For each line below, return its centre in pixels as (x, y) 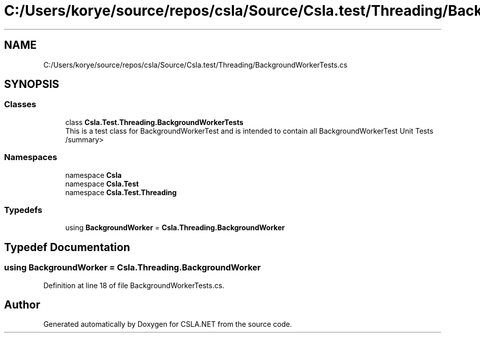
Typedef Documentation (67, 247)
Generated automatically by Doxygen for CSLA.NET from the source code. (168, 324)
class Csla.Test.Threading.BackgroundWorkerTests (154, 122)
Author (22, 304)
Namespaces (31, 157)
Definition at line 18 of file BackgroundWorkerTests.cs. (134, 285)
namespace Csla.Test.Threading (121, 192)
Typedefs (23, 210)
